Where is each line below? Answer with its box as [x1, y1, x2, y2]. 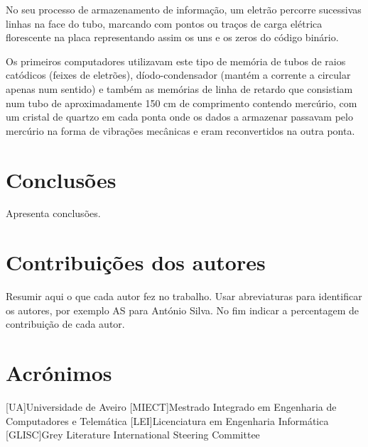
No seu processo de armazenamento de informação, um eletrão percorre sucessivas [6, 2, 362, 16]
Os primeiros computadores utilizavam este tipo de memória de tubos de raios [6, 53, 346, 68]
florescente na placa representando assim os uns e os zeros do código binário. [6, 30, 339, 45]
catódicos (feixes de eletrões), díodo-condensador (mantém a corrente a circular [6, 67, 351, 82]
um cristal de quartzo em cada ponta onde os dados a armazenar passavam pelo [6, 109, 353, 124]
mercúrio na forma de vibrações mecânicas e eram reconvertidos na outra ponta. [6, 123, 355, 138]
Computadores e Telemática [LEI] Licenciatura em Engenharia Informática [6, 413, 329, 428]
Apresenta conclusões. [6, 206, 101, 221]
